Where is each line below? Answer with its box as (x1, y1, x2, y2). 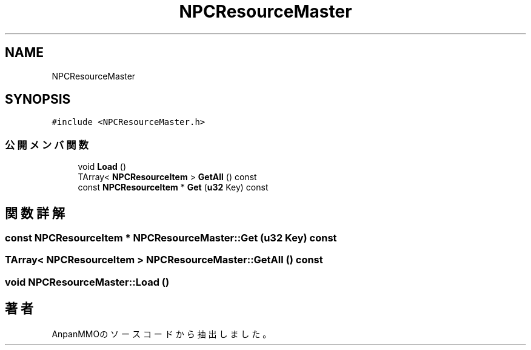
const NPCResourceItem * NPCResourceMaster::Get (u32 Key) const (5, 232, 337, 244)
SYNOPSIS (5, 92, 71, 107)
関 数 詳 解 (5, 205, 65, 221)
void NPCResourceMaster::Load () (5, 275, 170, 288)
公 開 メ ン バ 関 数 (5, 138, 88, 151)
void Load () (78, 161, 127, 172)
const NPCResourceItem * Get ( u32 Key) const (78, 182, 269, 193)
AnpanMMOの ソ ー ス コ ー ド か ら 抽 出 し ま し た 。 (52, 328, 272, 339)
